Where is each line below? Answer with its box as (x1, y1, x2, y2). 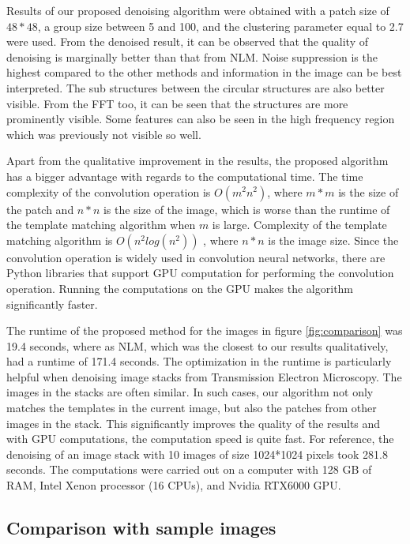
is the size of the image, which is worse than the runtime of (103, 201, 390, 217)
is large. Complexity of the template (212, 216, 387, 233)
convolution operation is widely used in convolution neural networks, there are (6, 249, 386, 265)
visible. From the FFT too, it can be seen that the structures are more (6, 95, 348, 111)
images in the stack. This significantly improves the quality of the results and (6, 415, 381, 431)
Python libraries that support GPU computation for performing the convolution (6, 264, 394, 281)
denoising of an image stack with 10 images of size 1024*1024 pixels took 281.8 (6, 445, 388, 462)
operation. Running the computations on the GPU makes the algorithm (6, 280, 354, 296)
